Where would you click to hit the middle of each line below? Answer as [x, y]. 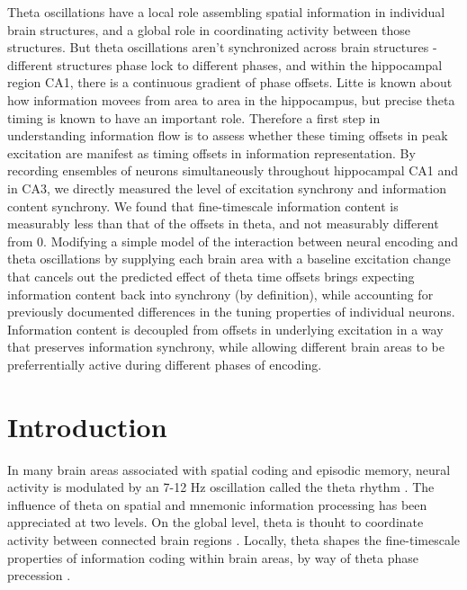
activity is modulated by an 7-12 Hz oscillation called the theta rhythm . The [221, 487]
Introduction [87, 426]
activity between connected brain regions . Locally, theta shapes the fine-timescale [233, 539]
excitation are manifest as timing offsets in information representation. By [211, 152]
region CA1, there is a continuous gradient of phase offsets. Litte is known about [230, 82]
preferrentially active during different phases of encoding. [165, 364]
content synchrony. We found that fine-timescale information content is [203, 206]
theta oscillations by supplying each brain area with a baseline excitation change [229, 259]
